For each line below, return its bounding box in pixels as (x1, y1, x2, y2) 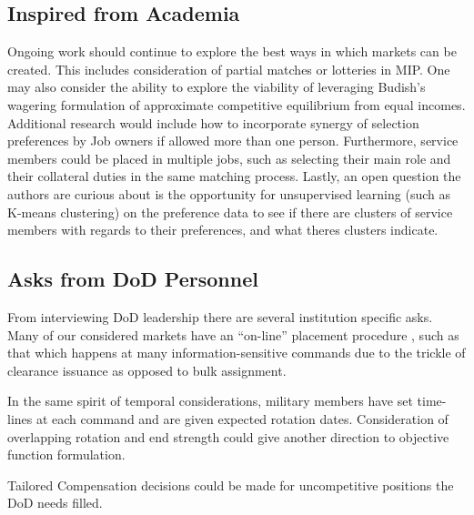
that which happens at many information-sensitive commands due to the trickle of (7, 343, 466, 362)
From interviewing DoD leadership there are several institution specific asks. (7, 307, 433, 326)
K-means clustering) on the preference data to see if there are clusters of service (7, 202, 453, 221)
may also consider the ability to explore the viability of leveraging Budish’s (7, 77, 426, 96)
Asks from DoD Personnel (7, 265, 258, 293)
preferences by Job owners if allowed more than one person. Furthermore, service (7, 131, 459, 150)
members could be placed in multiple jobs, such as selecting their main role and (7, 148, 451, 167)
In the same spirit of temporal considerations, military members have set (7, 391, 413, 410)
